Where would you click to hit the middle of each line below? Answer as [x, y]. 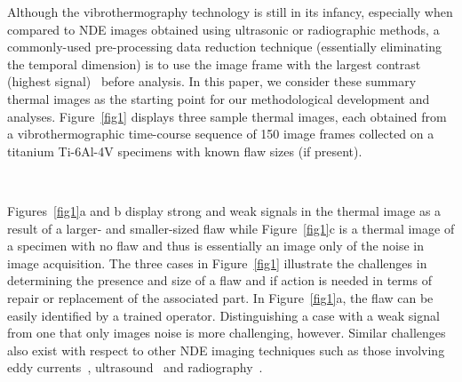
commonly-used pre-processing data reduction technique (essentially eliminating [224, 47]
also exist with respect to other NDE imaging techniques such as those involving [226, 350]
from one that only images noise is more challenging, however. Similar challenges [227, 333]
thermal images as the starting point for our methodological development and [219, 98]
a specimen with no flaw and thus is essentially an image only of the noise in [216, 246]
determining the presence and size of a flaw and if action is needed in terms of [219, 280]
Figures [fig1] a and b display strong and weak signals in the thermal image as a [224, 210]
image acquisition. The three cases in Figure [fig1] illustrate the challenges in [217, 263]
